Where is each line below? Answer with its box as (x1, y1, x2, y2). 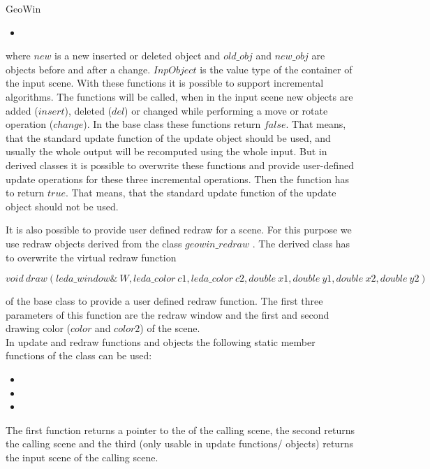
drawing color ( (6, 321, 71, 335)
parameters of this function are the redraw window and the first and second (6, 307, 329, 322)
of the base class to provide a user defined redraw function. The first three (6, 294, 323, 308)
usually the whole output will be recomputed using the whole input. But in (6, 144, 327, 159)
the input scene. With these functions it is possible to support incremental (6, 75, 324, 90)
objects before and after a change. (6, 62, 151, 76)
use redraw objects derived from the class (6, 236, 182, 250)
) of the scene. (140, 321, 200, 335)
